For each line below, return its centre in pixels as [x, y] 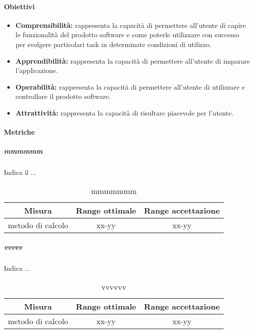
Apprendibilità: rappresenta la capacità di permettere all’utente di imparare [133, 60]
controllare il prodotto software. [63, 96]
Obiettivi [19, 6]
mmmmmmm [114, 190]
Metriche [20, 132]
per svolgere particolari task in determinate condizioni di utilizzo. [113, 44]
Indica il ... [20, 172]
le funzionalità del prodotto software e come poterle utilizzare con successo [127, 35]
